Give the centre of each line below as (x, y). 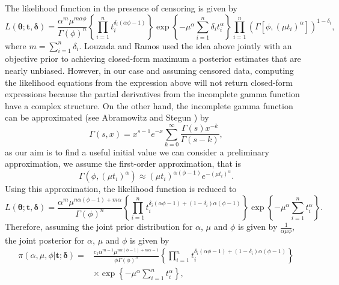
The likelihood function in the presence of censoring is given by (121, 8)
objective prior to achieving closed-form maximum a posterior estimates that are (153, 58)
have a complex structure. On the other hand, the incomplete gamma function (149, 105)
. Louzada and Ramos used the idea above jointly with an (185, 45)
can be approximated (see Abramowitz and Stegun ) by (107, 117)
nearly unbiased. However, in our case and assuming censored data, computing (149, 70)
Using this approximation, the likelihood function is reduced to (121, 189)
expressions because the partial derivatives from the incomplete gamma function (152, 94)
